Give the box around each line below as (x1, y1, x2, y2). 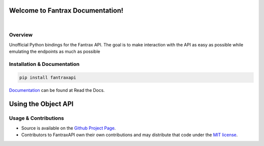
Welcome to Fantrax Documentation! (9, 6, 124, 15)
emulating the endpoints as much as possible (9, 49, 100, 55)
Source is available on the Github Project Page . (21, 125, 116, 131)
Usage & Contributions (9, 115, 65, 122)
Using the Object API (9, 100, 74, 108)
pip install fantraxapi (19, 75, 77, 80)
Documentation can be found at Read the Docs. (9, 87, 105, 93)
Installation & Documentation (9, 61, 80, 67)
